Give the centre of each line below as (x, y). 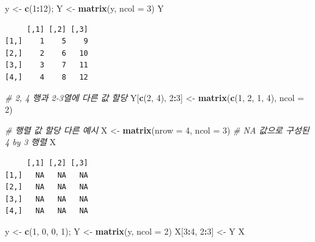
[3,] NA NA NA (47, 199)
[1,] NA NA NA (47, 175)
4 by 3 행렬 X (31, 142)
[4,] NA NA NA (47, 211)
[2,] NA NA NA (47, 187)
